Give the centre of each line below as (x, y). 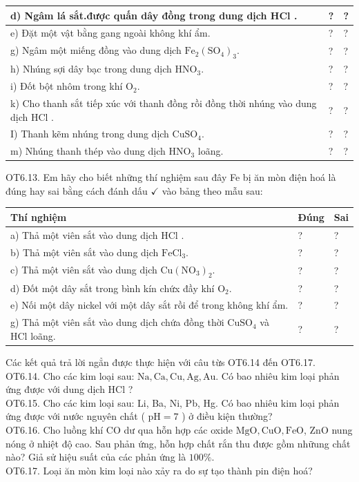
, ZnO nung (328, 429)
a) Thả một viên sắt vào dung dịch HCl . (97, 234)
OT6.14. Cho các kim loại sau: (70, 375)
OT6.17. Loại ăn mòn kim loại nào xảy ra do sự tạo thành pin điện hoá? (159, 470)
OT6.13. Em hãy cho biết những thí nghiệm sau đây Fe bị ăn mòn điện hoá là (171, 177)
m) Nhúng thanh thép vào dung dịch (88, 151)
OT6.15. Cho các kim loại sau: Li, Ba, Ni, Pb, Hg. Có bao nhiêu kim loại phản (173, 402)
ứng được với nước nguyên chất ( (75, 416)
